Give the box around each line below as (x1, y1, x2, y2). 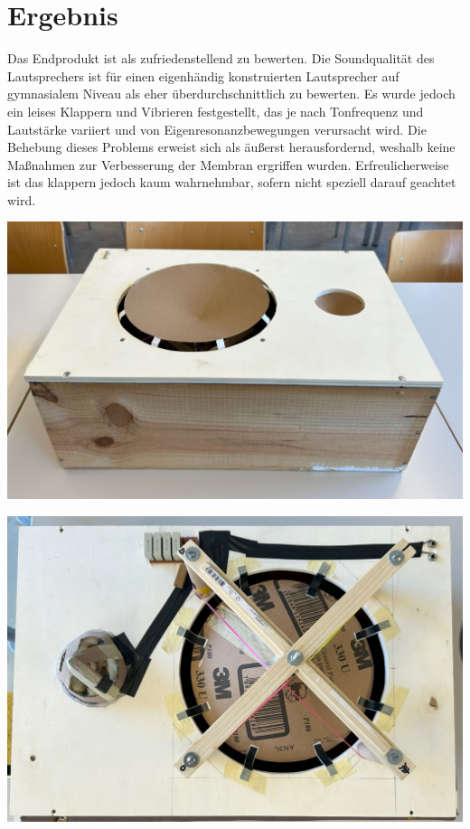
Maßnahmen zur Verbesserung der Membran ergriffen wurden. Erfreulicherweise (7, 155, 449, 174)
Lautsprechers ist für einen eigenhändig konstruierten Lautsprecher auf (7, 66, 399, 85)
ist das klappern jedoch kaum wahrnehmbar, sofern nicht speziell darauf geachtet (7, 173, 456, 192)
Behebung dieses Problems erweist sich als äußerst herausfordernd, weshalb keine (7, 137, 456, 156)
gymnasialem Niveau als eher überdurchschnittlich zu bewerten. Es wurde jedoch (7, 84, 456, 103)
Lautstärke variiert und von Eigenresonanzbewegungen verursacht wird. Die (7, 119, 427, 138)
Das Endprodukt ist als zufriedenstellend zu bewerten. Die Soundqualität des (7, 49, 435, 68)
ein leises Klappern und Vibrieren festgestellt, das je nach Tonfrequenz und (7, 101, 424, 120)
